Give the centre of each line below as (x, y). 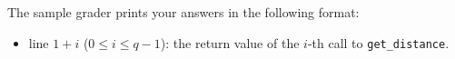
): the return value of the (230, 42)
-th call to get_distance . (378, 42)
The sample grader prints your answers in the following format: (183, 12)
